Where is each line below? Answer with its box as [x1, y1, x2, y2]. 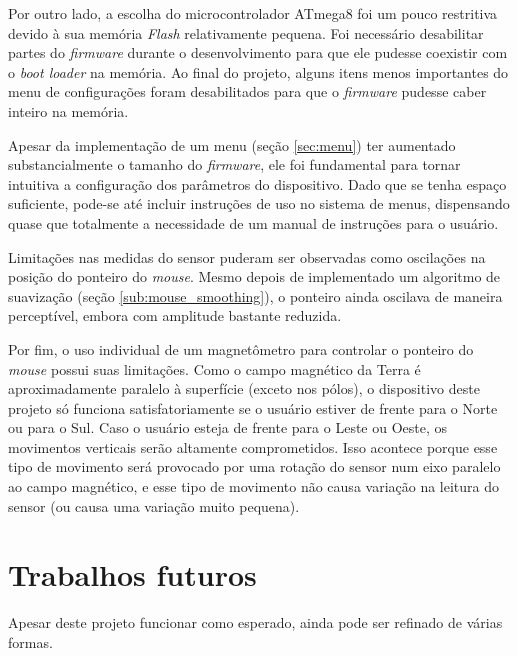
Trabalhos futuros [8, 554, 257, 595]
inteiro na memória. [8, 100, 129, 121]
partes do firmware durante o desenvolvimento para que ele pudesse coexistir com [8, 42, 508, 63]
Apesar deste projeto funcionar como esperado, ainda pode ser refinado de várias [8, 612, 503, 633]
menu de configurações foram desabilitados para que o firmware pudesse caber [8, 81, 487, 102]
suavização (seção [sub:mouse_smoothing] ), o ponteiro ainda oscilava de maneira [8, 285, 503, 306]
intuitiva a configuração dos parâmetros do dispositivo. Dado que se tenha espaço [8, 173, 507, 194]
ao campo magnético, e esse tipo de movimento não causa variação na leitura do [8, 476, 500, 497]
